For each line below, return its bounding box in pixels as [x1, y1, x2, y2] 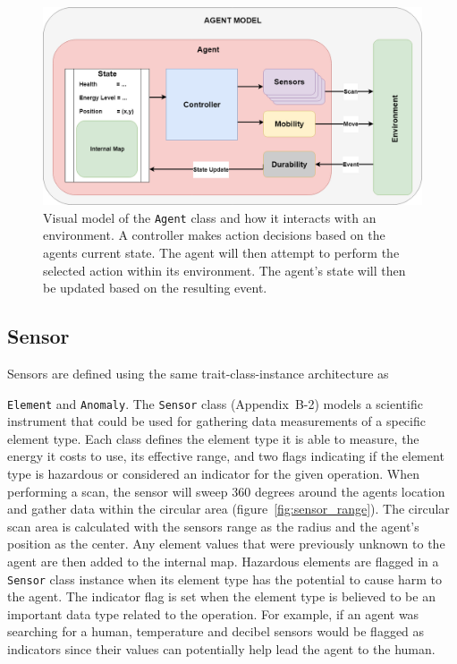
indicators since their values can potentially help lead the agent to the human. [7, 639, 436, 658]
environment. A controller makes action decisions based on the [43, 226, 385, 244]
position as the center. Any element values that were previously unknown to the [7, 534, 445, 553]
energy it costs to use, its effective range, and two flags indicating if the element [7, 447, 444, 465]
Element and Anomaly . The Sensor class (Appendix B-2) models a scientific [7, 394, 423, 413]
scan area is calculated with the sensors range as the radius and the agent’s [7, 516, 419, 535]
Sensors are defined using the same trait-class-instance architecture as [7, 363, 389, 382]
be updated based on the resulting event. [43, 278, 267, 297]
